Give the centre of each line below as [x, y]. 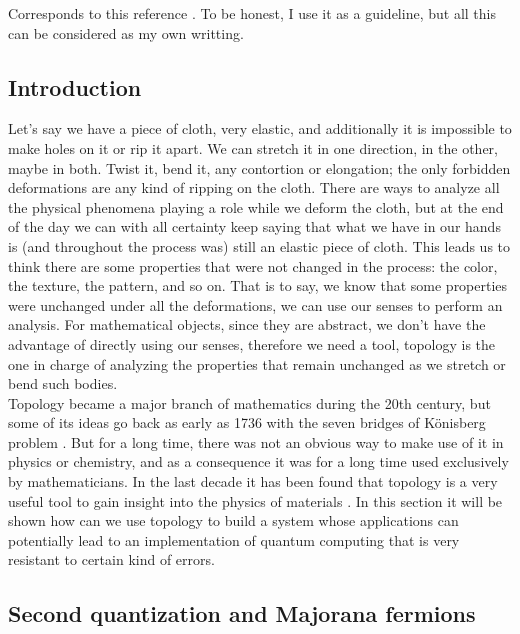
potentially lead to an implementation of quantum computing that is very [234, 539]
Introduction [75, 86]
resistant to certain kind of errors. [111, 559]
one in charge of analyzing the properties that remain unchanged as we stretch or [257, 363]
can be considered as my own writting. [126, 32]
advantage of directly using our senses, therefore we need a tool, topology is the [252, 343]
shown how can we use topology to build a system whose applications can [233, 520]
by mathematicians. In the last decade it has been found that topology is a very [253, 481]
